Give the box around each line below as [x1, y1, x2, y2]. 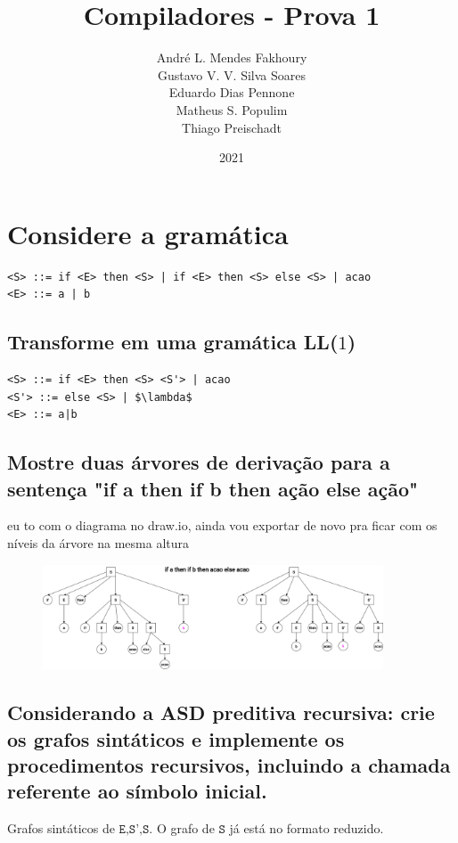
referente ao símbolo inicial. [7, 777, 267, 805]
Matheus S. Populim [176, 100, 288, 119]
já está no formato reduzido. [229, 819, 384, 838]
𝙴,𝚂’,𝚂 [119, 823, 150, 837]
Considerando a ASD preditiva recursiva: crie [7, 699, 435, 726]
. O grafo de [149, 819, 215, 838]
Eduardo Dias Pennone [168, 83, 295, 102]
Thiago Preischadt [182, 118, 282, 136]
